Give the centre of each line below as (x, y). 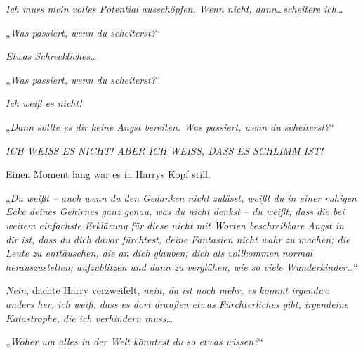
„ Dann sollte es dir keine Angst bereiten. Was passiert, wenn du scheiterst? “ (170, 126)
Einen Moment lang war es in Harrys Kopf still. (108, 174)
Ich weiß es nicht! (44, 103)
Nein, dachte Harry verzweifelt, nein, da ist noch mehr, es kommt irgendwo (168, 290)
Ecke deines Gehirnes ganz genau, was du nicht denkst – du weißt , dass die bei (175, 211)
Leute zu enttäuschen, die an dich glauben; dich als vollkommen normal (159, 253)
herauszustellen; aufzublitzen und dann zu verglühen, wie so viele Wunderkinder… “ (182, 266)
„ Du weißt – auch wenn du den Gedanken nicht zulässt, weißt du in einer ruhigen (181, 197)
